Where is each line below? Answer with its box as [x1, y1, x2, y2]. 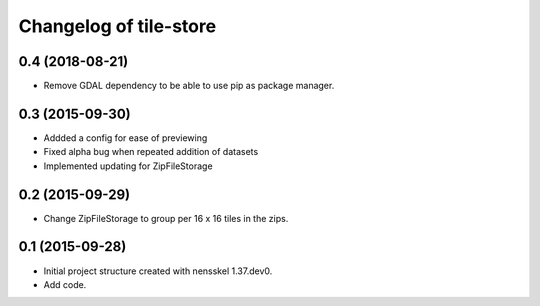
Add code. [43, 278, 87, 290]
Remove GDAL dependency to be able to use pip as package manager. [43, 80, 335, 92]
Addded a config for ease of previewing [43, 131, 208, 144]
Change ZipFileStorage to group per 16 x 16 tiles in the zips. [43, 212, 289, 224]
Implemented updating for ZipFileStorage [43, 160, 214, 172]
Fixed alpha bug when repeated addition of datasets [43, 146, 259, 158]
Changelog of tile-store [18, 15, 217, 37]
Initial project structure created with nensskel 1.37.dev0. [43, 265, 273, 277]
